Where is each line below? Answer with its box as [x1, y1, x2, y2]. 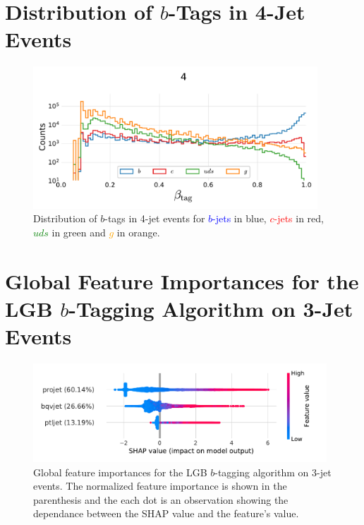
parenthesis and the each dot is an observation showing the [33, 492, 289, 507]
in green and [51, 224, 106, 239]
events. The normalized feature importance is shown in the [33, 478, 287, 493]
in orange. [116, 224, 160, 239]
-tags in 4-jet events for [104, 211, 205, 226]
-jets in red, [274, 211, 324, 226]
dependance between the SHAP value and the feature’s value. [33, 506, 299, 521]
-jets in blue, [212, 211, 267, 226]
